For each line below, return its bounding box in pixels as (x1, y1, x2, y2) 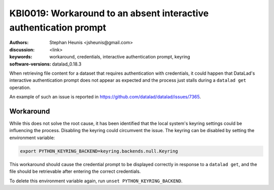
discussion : (9, 46, 35, 53)
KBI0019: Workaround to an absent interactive (9, 8, 209, 19)
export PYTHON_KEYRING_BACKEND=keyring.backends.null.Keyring (20, 148, 178, 154)
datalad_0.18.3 (52, 61, 82, 67)
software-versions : (9, 61, 51, 67)
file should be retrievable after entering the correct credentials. (9, 168, 141, 175)
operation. (9, 84, 31, 90)
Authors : (9, 40, 29, 46)
